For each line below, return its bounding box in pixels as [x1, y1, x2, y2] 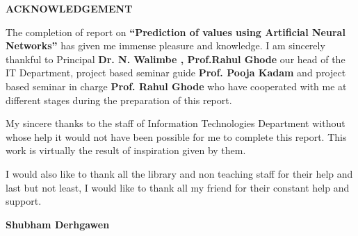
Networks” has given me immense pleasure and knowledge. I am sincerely [6, 38, 325, 53]
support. [6, 194, 42, 208]
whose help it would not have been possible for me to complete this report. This [6, 129, 347, 144]
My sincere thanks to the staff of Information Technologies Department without [6, 116, 345, 130]
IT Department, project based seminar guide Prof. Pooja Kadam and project [6, 65, 346, 80]
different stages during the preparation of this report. [6, 92, 232, 107]
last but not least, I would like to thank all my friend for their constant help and [6, 180, 350, 194]
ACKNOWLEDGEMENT [6, 1, 133, 15]
